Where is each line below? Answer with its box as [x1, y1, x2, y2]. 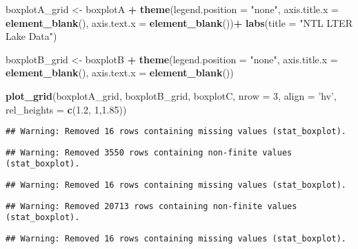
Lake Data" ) [6, 29, 57, 43]
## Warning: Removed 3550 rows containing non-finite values [6, 147, 292, 158]
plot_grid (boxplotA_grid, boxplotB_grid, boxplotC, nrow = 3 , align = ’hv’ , [6, 88, 337, 102]
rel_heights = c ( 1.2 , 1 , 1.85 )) [6, 102, 127, 116]
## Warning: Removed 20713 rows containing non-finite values [6, 201, 297, 211]
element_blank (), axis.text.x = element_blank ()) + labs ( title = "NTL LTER [6, 15, 352, 30]
